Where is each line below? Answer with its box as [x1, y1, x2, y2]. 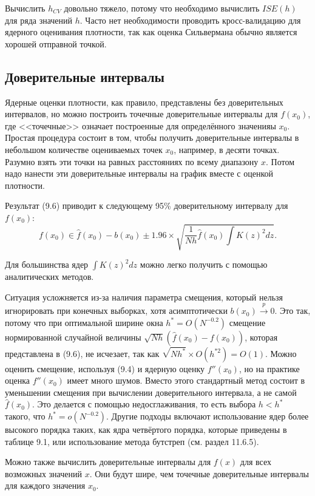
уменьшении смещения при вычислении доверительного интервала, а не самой [5, 386, 297, 398]
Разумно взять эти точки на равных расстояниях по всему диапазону [5, 155, 259, 168]
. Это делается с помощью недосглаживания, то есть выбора [32, 398, 256, 410]
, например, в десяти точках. [174, 143, 280, 155]
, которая [245, 330, 278, 343]
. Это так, [274, 304, 311, 317]
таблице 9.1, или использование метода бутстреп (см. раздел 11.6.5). [5, 435, 259, 447]
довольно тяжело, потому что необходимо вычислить [64, 2, 260, 14]
